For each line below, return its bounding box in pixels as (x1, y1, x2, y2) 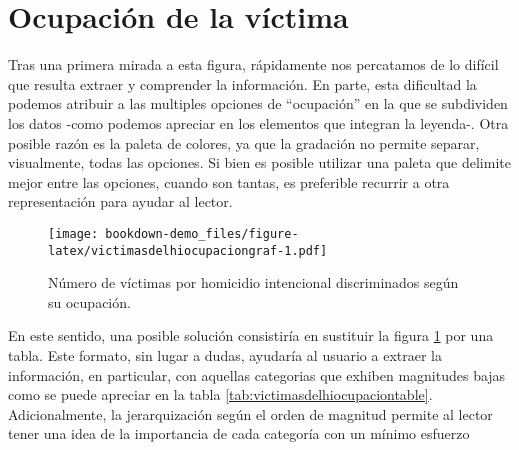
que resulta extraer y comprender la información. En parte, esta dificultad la (8, 73, 477, 94)
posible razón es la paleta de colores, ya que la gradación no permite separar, (8, 132, 480, 153)
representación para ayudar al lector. (8, 191, 233, 212)
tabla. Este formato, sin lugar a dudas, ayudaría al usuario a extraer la (8, 344, 442, 365)
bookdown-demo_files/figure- (105, 226, 299, 241)
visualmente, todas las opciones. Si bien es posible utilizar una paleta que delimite (8, 152, 511, 173)
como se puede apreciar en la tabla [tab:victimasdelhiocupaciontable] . (8, 384, 433, 405)
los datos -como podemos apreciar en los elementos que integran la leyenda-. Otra (8, 112, 509, 133)
